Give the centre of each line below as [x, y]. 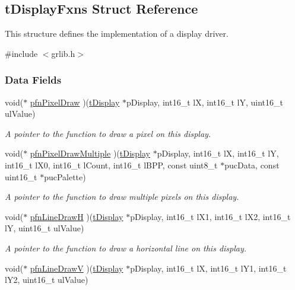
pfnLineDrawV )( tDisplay [77, 268]
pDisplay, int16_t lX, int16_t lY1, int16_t [208, 268]
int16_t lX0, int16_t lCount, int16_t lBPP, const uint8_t [111, 165]
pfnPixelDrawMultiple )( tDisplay [90, 153]
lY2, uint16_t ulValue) [47, 280]
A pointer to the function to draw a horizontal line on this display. [126, 248]
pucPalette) [65, 176]
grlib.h [63, 53]
